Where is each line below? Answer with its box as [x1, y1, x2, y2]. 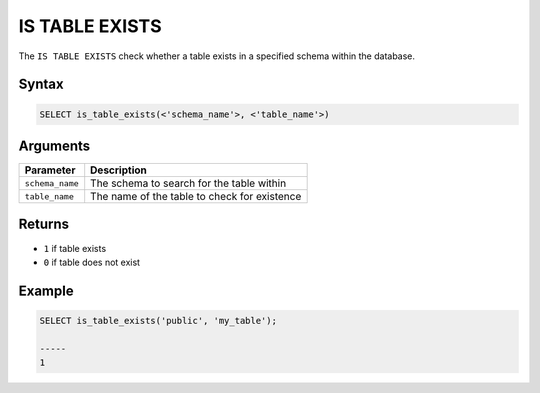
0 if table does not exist [43, 256, 140, 268]
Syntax [18, 76, 64, 93]
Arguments [18, 137, 91, 154]
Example [18, 282, 74, 299]
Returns [18, 216, 70, 233]
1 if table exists [43, 242, 107, 254]
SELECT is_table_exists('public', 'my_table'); [39, 315, 277, 326]
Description [90, 163, 147, 177]
